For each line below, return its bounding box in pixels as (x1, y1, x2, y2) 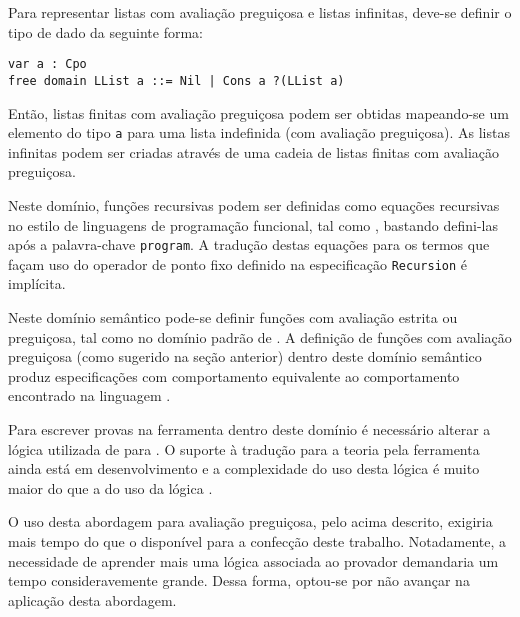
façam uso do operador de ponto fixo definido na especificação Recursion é (8, 253, 468, 274)
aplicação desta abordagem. (8, 589, 177, 610)
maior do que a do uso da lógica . (8, 477, 213, 498)
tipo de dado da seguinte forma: (8, 21, 203, 42)
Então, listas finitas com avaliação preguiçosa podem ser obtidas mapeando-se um (8, 102, 509, 123)
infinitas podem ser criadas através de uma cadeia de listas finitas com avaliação (8, 141, 499, 162)
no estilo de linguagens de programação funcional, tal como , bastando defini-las (8, 214, 499, 235)
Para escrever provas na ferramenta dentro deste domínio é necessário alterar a (8, 419, 491, 439)
